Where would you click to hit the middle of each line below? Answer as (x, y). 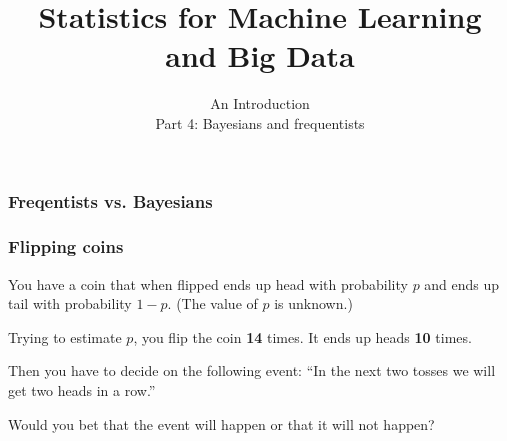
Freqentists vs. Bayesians (110, 200)
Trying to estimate (65, 336)
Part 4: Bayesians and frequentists (260, 122)
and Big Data (260, 55)
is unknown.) (313, 303)
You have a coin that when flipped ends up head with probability (208, 283)
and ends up (462, 283)
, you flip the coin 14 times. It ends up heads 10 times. (302, 336)
